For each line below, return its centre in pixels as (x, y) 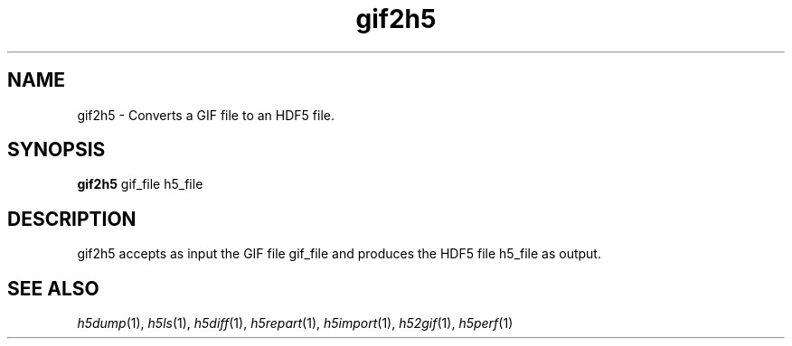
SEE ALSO (53, 288)
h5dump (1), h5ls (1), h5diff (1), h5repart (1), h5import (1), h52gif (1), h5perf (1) (295, 323)
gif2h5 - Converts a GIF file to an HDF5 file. (206, 115)
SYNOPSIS (57, 150)
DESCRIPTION (72, 219)
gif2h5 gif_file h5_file (140, 184)
